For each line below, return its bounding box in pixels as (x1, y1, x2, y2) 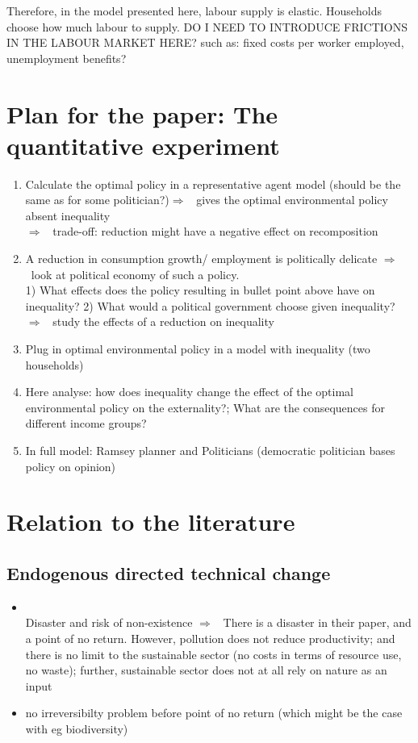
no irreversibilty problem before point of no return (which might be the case (25, 704, 403, 721)
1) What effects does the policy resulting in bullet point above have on (25, 282, 375, 298)
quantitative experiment (6, 128, 280, 161)
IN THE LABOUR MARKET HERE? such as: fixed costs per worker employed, (6, 34, 404, 51)
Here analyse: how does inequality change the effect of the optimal (25, 383, 353, 400)
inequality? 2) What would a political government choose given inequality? (25, 297, 395, 314)
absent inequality (25, 207, 111, 223)
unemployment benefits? (6, 49, 127, 66)
